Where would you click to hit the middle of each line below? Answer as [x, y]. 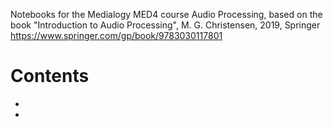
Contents [50, 76]
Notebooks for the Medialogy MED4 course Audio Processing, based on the [166, 14]
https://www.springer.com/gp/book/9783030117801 [116, 35]
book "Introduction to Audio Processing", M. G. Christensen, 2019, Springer [165, 25]
